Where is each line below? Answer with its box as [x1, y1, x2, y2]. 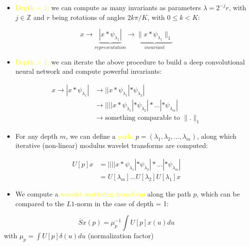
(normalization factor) [88, 230, 154, 241]
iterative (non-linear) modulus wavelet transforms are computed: [15, 140, 208, 150]
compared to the [15, 198, 65, 208]
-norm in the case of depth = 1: [74, 198, 169, 208]
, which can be [196, 188, 240, 198]
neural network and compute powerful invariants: [15, 66, 162, 76]
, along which [196, 131, 237, 141]
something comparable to [105, 114, 180, 121]
